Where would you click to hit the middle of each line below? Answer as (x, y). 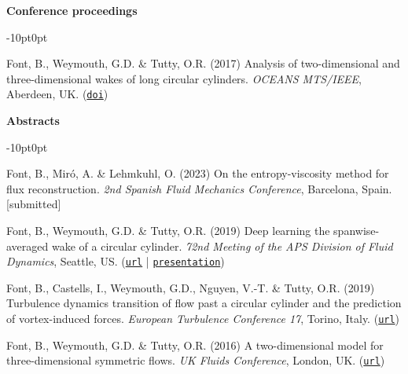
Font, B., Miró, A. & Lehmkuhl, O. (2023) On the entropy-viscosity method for (198, 173)
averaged (28, 246)
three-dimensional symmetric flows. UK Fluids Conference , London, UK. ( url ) (196, 360)
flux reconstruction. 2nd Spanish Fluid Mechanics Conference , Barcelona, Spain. (199, 188)
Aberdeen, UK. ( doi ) (57, 94)
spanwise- (357, 230)
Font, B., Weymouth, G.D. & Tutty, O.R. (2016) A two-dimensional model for (195, 345)
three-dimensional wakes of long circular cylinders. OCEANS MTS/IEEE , (184, 78)
